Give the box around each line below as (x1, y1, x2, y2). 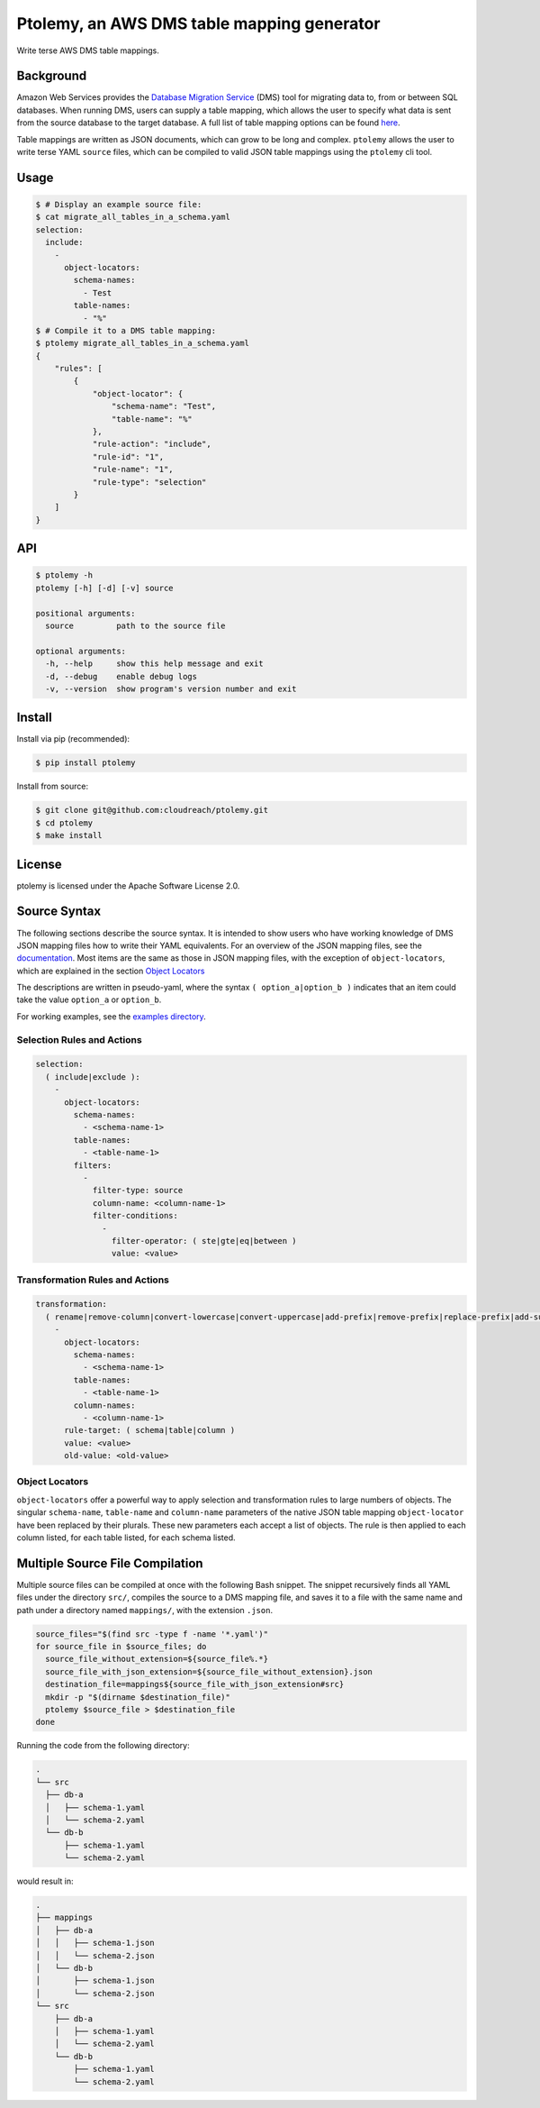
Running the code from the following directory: (16, 1740, 190, 1751)
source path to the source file (45, 620, 226, 631)
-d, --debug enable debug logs (45, 671, 198, 681)
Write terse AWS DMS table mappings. (16, 45, 159, 56)
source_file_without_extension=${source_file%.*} (45, 1654, 269, 1665)
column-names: (73, 1400, 136, 1410)
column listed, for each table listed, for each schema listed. (16, 1532, 236, 1543)
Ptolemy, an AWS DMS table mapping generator (16, 14, 381, 33)
